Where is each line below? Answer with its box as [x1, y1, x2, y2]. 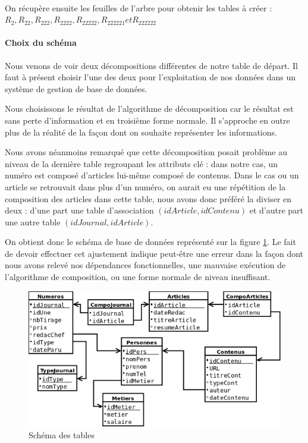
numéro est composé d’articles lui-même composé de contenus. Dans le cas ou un [5, 169, 299, 181]
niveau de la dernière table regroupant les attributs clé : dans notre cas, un [5, 157, 278, 169]
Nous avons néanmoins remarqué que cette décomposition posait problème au [5, 146, 287, 158]
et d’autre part [249, 204, 304, 216]
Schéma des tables [29, 428, 95, 441]
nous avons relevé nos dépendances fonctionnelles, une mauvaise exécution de [5, 259, 286, 271]
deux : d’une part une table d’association [5, 204, 154, 216]
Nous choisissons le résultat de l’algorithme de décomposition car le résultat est [5, 102, 294, 115]
